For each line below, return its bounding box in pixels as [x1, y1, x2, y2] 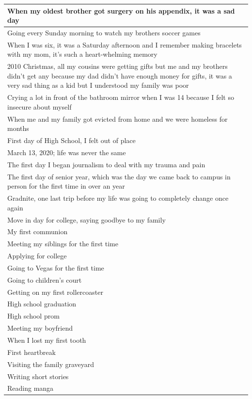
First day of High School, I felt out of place [7, 135, 136, 145]
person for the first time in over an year [7, 181, 125, 191]
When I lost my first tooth [7, 335, 86, 345]
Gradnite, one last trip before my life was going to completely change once [7, 193, 229, 203]
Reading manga [7, 383, 54, 393]
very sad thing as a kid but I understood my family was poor [7, 80, 189, 90]
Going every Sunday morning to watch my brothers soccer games [7, 27, 201, 37]
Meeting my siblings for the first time [7, 239, 118, 249]
